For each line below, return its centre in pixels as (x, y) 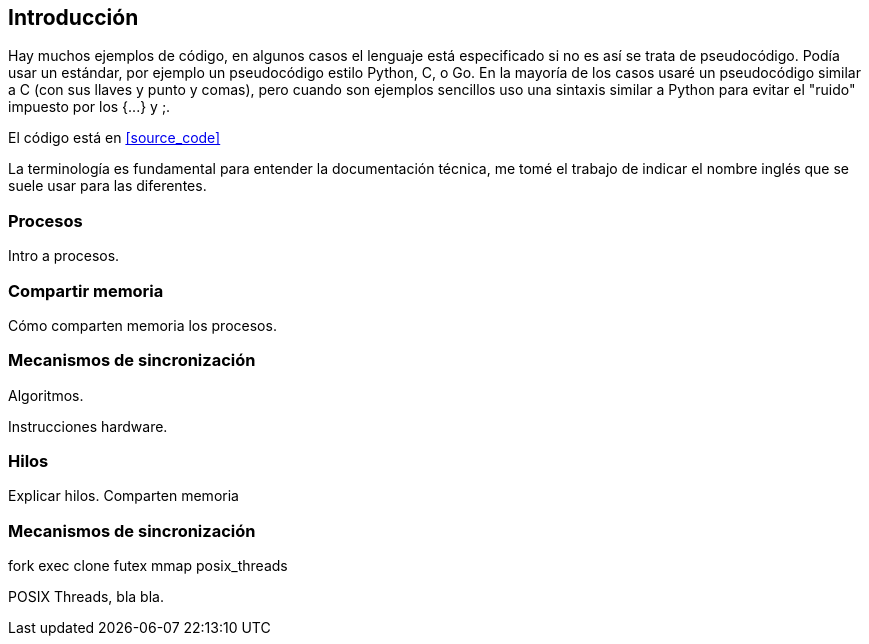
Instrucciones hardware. (88, 426)
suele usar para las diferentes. (107, 186)
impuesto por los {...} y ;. (89, 107)
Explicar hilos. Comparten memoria (123, 496)
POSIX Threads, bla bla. (86, 597)
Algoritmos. (46, 395)
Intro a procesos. (64, 256)
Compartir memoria (86, 290)
